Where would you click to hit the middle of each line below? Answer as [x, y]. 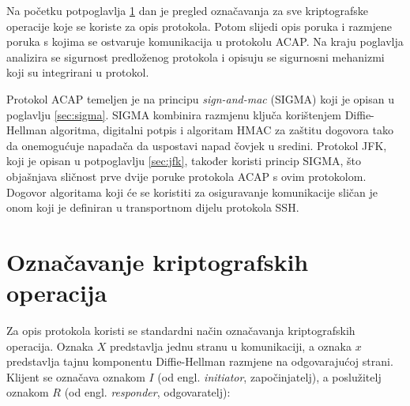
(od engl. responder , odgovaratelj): [147, 392]
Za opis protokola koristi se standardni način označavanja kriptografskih [181, 331]
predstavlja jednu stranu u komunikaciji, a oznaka [231, 346]
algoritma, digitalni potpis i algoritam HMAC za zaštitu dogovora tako [222, 130]
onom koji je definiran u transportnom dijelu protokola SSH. [153, 207]
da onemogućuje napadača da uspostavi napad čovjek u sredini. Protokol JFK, [197, 145]
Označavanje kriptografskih [158, 261]
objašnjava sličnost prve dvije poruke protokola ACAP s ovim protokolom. [186, 176]
